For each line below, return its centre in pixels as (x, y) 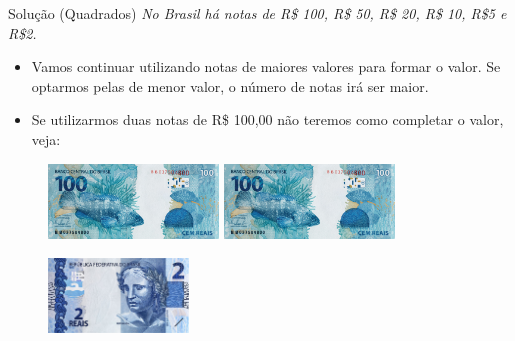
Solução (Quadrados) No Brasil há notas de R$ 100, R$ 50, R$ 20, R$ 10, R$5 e (257, 13)
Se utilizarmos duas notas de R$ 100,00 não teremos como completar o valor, (267, 119)
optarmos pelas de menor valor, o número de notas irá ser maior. (230, 85)
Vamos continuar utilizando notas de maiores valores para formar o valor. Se (266, 66)
